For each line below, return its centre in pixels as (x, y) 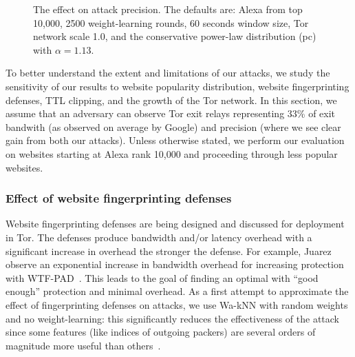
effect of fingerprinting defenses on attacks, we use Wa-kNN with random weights (177, 304)
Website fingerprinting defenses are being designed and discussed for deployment (175, 224)
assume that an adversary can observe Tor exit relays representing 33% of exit (171, 113)
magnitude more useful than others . (83, 345)
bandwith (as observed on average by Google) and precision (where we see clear (173, 126)
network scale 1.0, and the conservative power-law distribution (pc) (175, 36)
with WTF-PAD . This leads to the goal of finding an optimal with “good (162, 277)
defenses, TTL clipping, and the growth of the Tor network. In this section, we (171, 100)
